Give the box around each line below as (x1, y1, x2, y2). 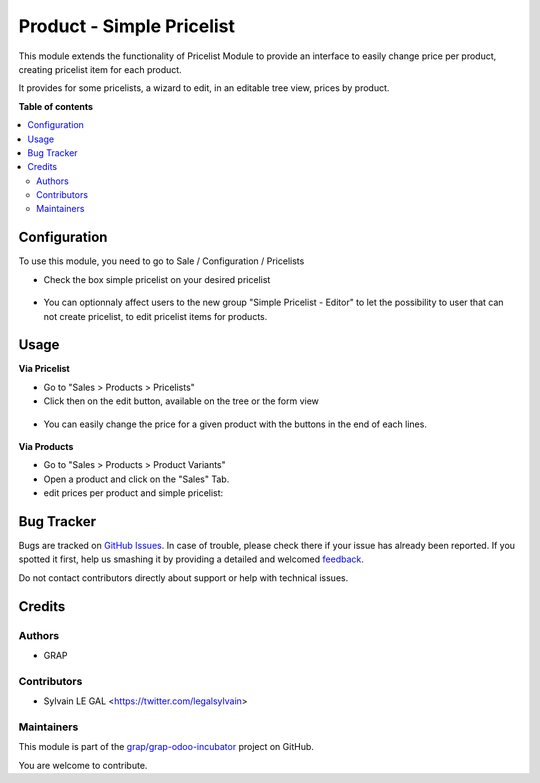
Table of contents (18, 100, 94, 112)
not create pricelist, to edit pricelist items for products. (43, 310, 268, 322)
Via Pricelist (18, 363, 70, 375)
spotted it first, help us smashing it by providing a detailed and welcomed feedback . (18, 553, 365, 565)
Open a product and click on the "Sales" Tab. (43, 473, 230, 485)
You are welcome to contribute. (18, 759, 148, 771)
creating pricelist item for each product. (18, 63, 182, 75)
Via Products (18, 441, 74, 452)
